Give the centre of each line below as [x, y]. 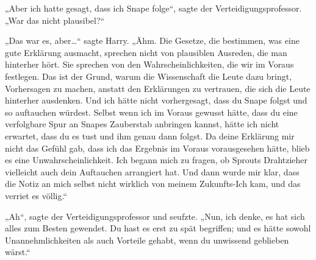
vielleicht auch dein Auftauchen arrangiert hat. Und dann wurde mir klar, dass [152, 171]
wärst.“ [18, 252]
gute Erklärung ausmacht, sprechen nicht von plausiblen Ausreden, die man [146, 52]
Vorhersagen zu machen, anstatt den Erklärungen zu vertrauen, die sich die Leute [158, 88]
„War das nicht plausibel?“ [55, 20]
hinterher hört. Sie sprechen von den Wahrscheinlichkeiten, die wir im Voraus [149, 64]
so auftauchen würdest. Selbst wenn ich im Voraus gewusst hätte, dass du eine [151, 112]
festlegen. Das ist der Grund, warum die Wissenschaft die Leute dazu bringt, [149, 76]
